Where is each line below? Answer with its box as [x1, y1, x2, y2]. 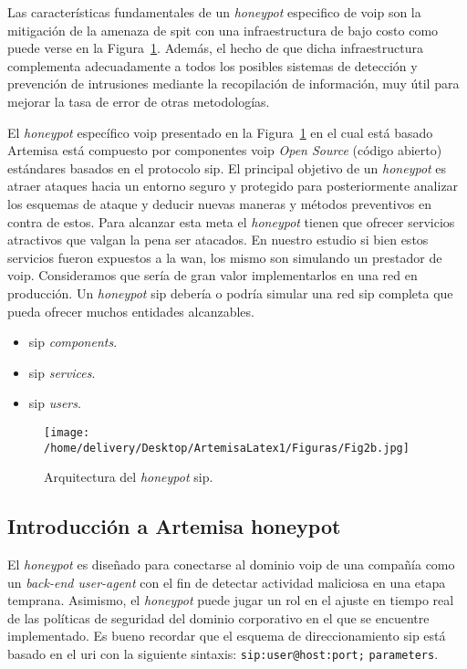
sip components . [28, 332, 118, 351]
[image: [44, 425, 90, 439]
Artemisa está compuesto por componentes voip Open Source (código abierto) [7, 141, 442, 160]
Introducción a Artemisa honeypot [7, 512, 341, 540]
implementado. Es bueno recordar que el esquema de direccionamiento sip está [7, 626, 446, 645]
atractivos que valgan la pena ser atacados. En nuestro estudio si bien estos [7, 230, 429, 249]
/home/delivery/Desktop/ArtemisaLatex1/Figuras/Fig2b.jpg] [44, 441, 410, 455]
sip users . [28, 393, 81, 413]
